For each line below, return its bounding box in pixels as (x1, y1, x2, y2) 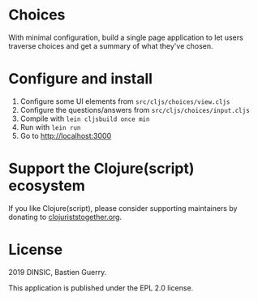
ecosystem (8, 177, 85, 196)
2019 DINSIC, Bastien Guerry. (8, 267, 107, 277)
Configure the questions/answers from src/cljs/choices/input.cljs (19, 105, 250, 114)
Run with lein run (19, 122, 81, 131)
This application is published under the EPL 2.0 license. (8, 282, 194, 293)
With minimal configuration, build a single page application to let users (8, 32, 243, 42)
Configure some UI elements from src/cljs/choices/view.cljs (19, 96, 230, 106)
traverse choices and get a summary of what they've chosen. (8, 41, 213, 50)
